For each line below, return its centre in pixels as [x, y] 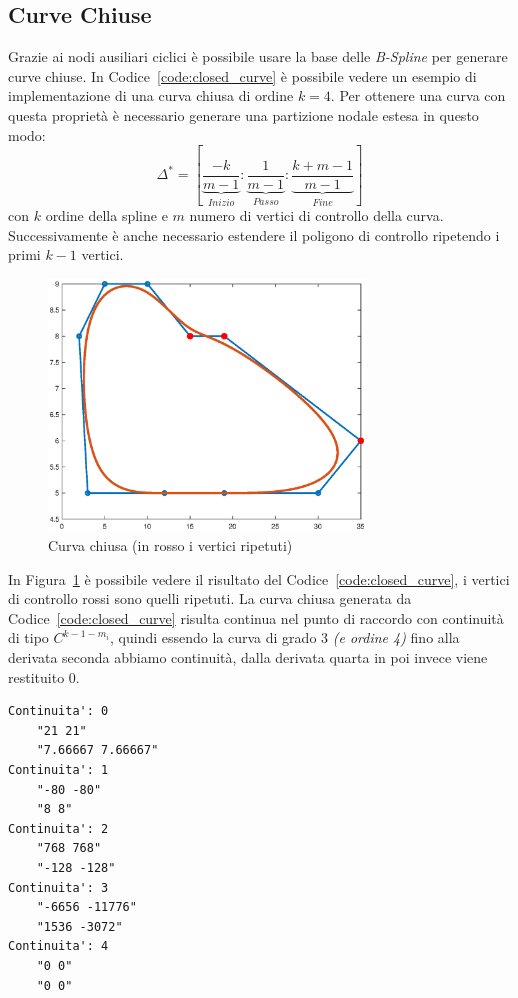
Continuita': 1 [58, 770]
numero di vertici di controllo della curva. [316, 215]
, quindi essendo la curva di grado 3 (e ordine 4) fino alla [285, 637]
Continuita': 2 [58, 828]
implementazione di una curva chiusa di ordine [151, 95]
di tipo [28, 637]
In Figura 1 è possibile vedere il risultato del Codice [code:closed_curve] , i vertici [259, 578]
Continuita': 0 [58, 711]
